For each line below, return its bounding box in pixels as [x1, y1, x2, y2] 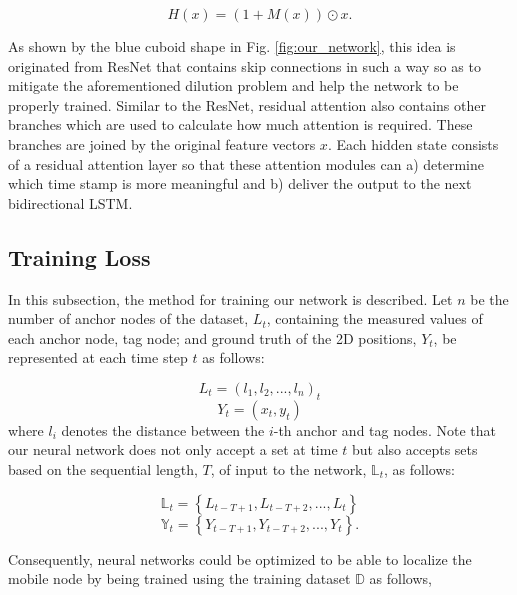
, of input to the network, [210, 458, 367, 479]
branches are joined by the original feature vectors [8, 133, 316, 154]
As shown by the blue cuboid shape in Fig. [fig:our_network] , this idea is [8, 36, 456, 56]
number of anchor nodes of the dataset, [8, 308, 249, 329]
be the [470, 288, 509, 309]
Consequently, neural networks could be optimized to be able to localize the [8, 548, 472, 569]
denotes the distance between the [61, 419, 265, 440]
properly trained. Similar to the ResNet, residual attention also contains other [8, 94, 486, 115]
